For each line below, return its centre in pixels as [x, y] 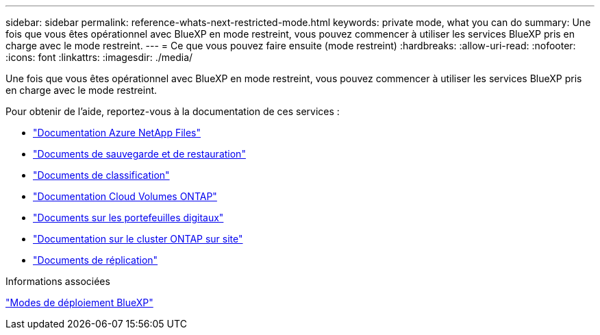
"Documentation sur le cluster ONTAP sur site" [138, 239]
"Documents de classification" [101, 175]
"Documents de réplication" [96, 260]
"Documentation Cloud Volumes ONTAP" [125, 196]
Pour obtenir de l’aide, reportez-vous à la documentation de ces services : [173, 111]
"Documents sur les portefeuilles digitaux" [128, 218]
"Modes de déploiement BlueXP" [79, 302]
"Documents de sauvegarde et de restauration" [139, 154]
